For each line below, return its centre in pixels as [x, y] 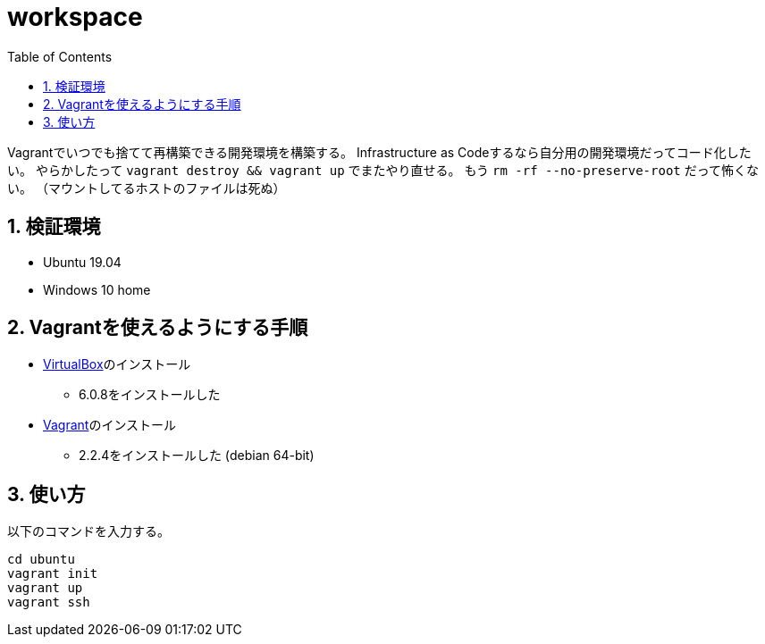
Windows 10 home [97, 289]
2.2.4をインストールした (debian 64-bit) [197, 456]
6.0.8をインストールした [150, 395]
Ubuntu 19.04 [82, 262]
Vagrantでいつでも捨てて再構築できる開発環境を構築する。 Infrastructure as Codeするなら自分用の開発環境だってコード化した [379, 152]
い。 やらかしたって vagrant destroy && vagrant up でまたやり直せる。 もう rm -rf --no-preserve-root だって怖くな [383, 170]
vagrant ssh [49, 602]
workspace [75, 17]
